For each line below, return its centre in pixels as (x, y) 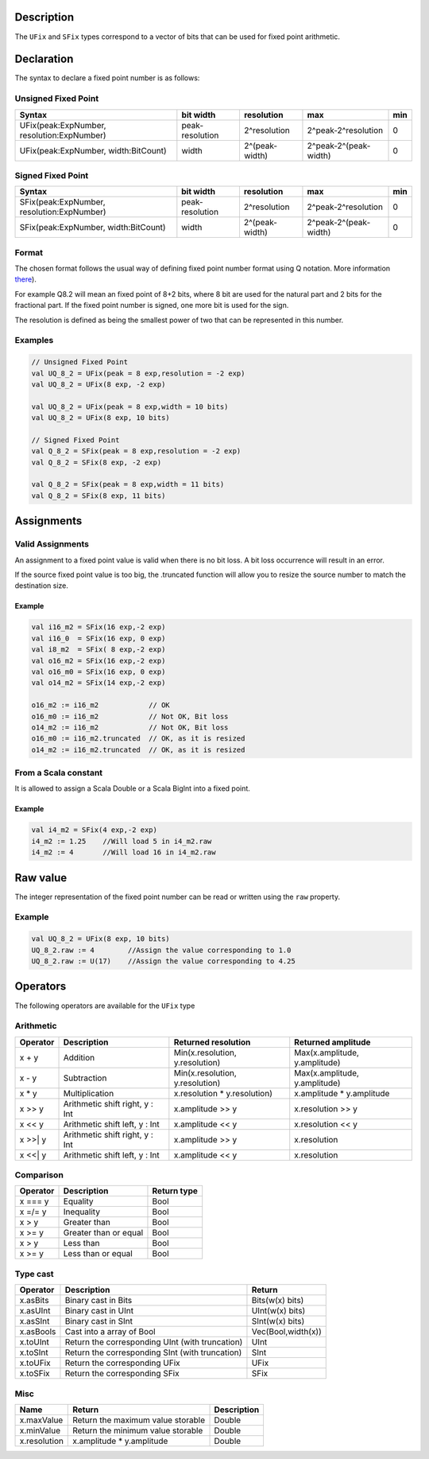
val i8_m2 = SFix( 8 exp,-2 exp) (99, 650)
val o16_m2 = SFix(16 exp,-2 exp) (99, 661)
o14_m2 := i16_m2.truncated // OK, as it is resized (138, 749)
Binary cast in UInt (99, 1311)
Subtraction (85, 1078)
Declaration (44, 59)
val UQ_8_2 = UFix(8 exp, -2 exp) (99, 384)
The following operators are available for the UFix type (105, 1006)
